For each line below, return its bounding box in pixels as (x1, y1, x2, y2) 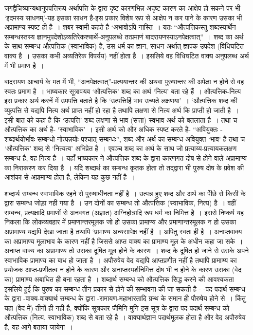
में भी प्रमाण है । (4, 60, 44, 70)
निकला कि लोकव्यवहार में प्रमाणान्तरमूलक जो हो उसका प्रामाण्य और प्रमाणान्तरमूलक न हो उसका (4, 217, 236, 227)
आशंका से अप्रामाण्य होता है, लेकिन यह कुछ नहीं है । (4, 172, 135, 182)
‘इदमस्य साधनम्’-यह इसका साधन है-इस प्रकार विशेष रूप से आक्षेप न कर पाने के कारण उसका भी (4, 12, 242, 22)
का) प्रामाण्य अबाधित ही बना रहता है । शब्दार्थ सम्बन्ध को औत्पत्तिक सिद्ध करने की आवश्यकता (4, 274, 234, 284)
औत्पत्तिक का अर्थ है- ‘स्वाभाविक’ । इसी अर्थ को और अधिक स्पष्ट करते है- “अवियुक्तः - (4, 124, 223, 134)
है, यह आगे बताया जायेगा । (4, 322, 73, 332)
